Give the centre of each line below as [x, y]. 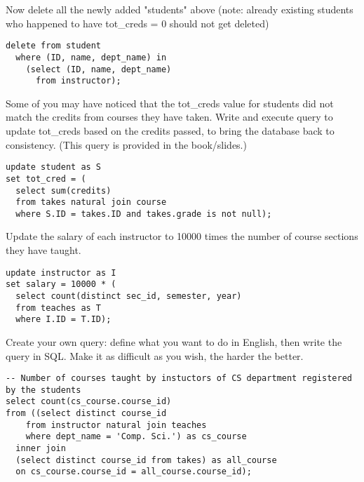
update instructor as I [61, 273]
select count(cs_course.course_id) [89, 402]
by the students [43, 390]
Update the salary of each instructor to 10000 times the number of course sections [182, 236]
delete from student [54, 46]
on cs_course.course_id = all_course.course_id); [134, 472]
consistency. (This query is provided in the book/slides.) [126, 144]
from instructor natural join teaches [116, 425]
